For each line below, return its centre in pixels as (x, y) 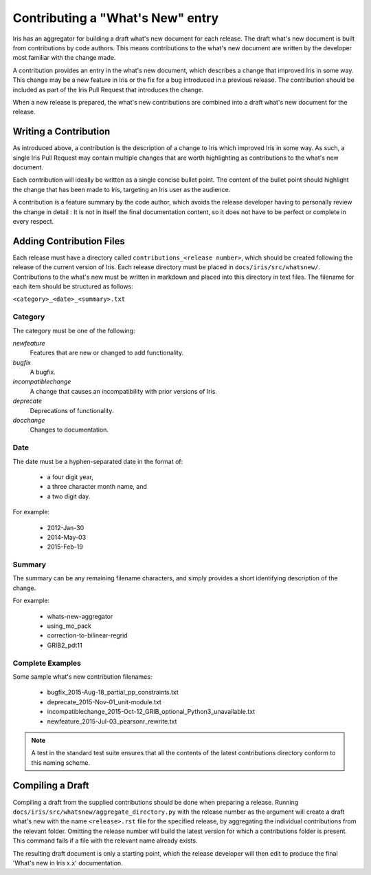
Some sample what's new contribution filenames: (82, 676)
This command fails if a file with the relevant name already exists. (105, 841)
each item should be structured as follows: (73, 286)
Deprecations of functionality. (72, 410)
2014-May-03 (67, 537)
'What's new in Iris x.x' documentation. (68, 863)
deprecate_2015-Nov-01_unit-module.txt (104, 702)
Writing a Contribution (61, 132)
